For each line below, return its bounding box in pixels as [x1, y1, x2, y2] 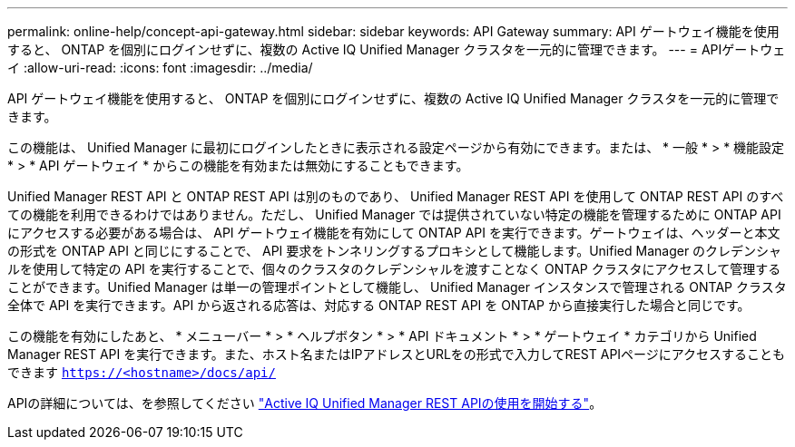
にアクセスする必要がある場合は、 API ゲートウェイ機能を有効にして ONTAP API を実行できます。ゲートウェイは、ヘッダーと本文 [7, 225, 780, 240]
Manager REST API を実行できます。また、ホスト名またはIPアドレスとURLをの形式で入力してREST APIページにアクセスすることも [7, 346, 786, 362]
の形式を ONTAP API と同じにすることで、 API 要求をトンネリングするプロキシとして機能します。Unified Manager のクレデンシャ [7, 243, 782, 258]
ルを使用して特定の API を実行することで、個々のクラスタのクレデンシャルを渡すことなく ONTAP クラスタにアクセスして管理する [7, 261, 781, 277]
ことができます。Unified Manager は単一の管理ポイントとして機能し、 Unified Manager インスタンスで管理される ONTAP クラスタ [7, 279, 787, 295]
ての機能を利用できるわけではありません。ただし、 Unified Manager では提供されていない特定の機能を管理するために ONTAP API [7, 207, 781, 222]
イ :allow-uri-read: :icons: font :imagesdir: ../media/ [7, 60, 313, 75]
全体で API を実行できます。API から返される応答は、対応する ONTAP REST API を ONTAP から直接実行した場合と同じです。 [7, 297, 751, 313]
